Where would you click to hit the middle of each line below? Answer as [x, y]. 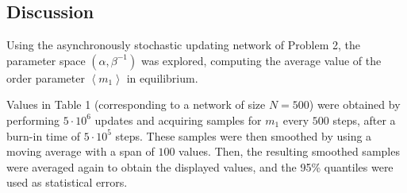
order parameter [46, 77]
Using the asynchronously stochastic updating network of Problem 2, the [183, 45]
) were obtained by [355, 104]
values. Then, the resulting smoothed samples [289, 151]
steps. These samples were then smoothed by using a [244, 135]
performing [33, 120]
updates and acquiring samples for [178, 120]
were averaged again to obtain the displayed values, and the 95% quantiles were [200, 166]
